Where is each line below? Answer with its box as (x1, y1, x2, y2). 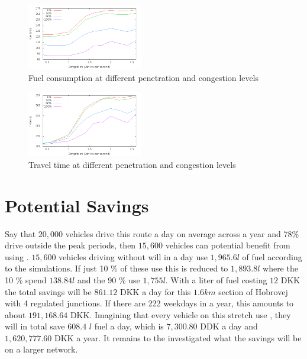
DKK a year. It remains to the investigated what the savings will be (54, 331, 302, 344)
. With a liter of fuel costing (165, 273, 267, 286)
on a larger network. (5, 343, 78, 355)
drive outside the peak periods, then (5, 239, 136, 251)
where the (263, 262, 298, 274)
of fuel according (242, 250, 302, 263)
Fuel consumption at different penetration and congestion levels (28, 71, 259, 83)
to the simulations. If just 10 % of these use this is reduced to (5, 262, 228, 274)
